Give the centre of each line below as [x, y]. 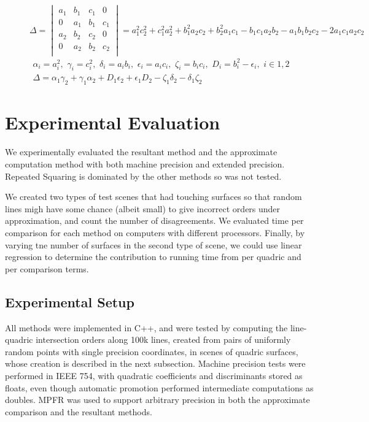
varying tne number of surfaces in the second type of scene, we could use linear [153, 244]
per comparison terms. [47, 268]
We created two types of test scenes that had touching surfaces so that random [153, 197]
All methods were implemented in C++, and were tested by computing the [146, 327]
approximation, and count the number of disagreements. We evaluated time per [154, 221]
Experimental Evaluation [113, 122]
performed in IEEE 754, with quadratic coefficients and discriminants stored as [154, 375]
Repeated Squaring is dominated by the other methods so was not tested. [143, 176]
